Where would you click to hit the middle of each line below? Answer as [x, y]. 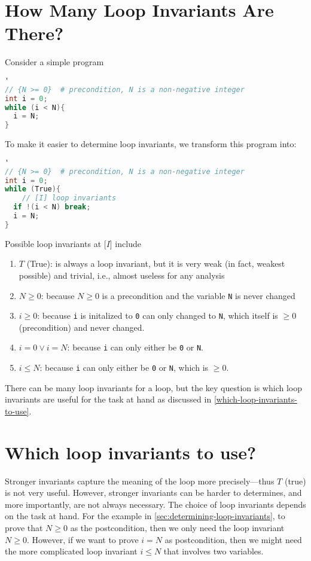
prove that [24, 528]
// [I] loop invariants [69, 198]
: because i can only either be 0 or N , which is [124, 368]
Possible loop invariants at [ [56, 243]
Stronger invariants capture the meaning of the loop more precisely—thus [140, 481]
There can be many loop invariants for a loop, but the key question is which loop [153, 387]
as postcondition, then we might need [233, 539]
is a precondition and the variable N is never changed [199, 295]
